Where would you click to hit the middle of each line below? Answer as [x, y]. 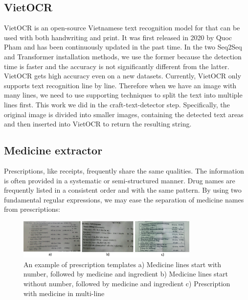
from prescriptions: [32, 209]
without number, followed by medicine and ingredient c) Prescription [127, 283]
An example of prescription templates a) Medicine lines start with [123, 264]
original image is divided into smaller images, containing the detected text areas [124, 114]
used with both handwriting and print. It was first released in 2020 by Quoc [118, 37]
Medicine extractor [53, 150]
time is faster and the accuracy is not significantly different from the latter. [117, 66]
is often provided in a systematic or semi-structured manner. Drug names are [120, 180]
